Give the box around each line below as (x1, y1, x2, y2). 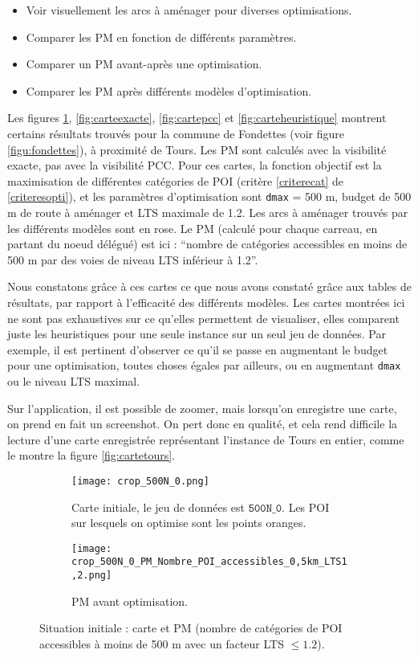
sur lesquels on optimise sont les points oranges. (71, 514, 306, 531)
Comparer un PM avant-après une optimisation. (26, 55, 262, 72)
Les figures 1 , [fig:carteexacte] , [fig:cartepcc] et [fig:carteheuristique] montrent (7, 109, 387, 126)
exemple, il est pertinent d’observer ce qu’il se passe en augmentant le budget (7, 341, 388, 358)
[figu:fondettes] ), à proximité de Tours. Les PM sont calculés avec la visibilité (7, 141, 387, 157)
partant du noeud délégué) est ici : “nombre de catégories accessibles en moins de (7, 235, 408, 252)
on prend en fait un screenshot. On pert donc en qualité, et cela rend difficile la (7, 415, 398, 432)
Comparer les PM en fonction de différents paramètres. (26, 28, 297, 45)
